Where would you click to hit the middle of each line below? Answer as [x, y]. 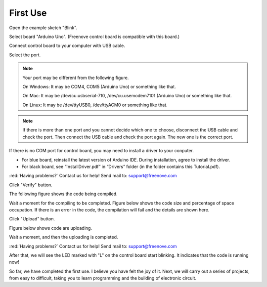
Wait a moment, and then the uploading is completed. [64, 237]
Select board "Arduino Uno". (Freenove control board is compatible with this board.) [94, 37]
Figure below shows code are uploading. [51, 228]
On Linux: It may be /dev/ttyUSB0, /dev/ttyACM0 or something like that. [95, 105]
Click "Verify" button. [31, 185]
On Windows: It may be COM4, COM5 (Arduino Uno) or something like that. [99, 86]
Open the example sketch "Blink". [43, 28]
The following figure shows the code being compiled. [64, 194]
